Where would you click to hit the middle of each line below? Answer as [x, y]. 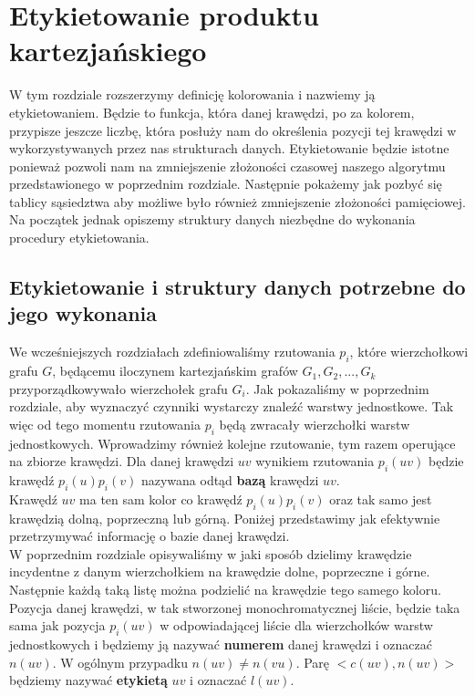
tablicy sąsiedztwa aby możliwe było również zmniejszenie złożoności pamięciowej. [237, 201]
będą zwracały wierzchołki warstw [315, 424]
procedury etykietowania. [79, 238]
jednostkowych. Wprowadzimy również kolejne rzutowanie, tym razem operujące [232, 443]
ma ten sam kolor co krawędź [161, 499]
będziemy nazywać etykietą [88, 680]
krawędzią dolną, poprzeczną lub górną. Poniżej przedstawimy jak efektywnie [225, 518]
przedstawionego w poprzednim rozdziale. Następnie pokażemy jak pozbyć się [226, 184]
